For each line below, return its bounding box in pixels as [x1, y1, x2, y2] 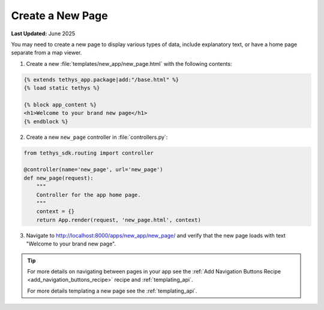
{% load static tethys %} [23, 84, 100, 92]
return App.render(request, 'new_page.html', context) [36, 216, 201, 223]
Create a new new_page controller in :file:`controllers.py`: [26, 133, 168, 141]
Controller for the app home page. [36, 192, 141, 198]
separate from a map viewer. [11, 49, 82, 56]
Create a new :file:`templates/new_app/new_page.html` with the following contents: [26, 60, 232, 67]
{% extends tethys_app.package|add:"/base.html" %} [23, 76, 179, 83]
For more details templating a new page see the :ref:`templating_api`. [27, 287, 197, 294]
